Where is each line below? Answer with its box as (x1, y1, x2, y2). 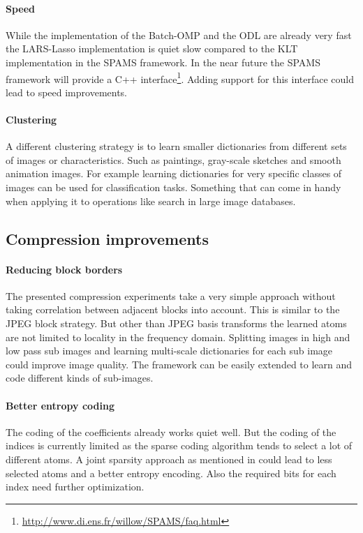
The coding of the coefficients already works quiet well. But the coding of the (6, 424, 336, 439)
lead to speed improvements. (6, 84, 128, 99)
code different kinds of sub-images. (6, 370, 154, 385)
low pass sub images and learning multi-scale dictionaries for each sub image (6, 343, 333, 358)
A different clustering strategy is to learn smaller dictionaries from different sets (6, 139, 347, 153)
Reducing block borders (6, 262, 123, 276)
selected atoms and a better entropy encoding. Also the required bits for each (6, 465, 336, 480)
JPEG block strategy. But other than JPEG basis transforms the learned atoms (6, 315, 347, 330)
